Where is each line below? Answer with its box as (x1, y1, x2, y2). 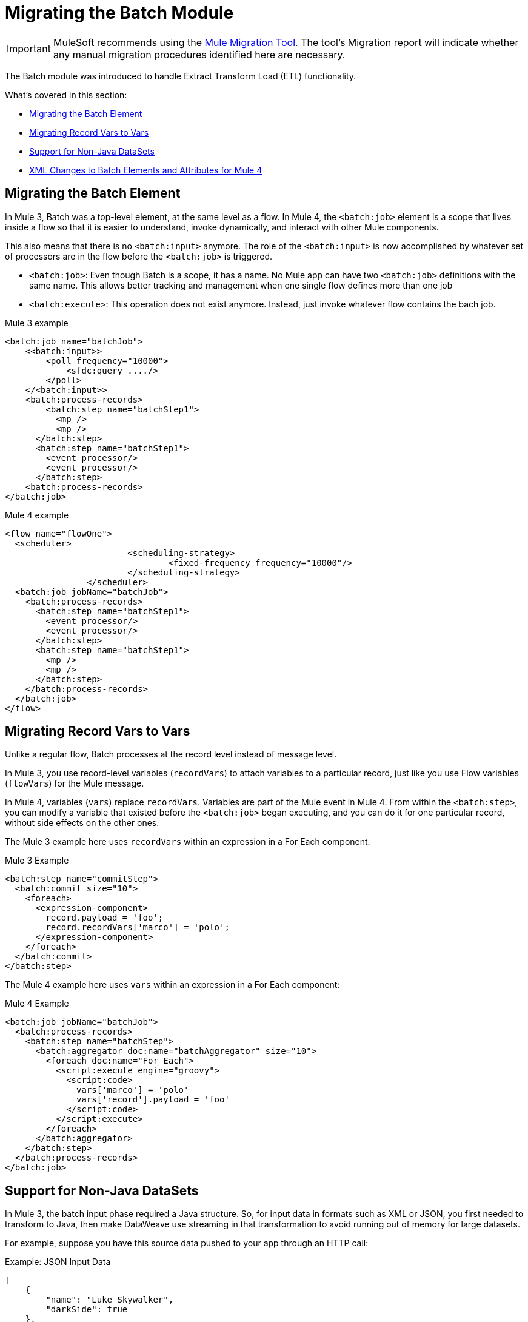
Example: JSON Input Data (5, 1257, 111, 1267)
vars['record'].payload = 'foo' (76, 1095, 230, 1105)
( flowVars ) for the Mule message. (5, 778, 144, 789)
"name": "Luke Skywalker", (45, 1295, 174, 1305)
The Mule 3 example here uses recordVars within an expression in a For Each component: (5, 836, 370, 847)
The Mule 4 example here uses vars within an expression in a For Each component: (5, 979, 340, 990)
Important (7, 42, 51, 55)
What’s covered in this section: (5, 89, 127, 100)
